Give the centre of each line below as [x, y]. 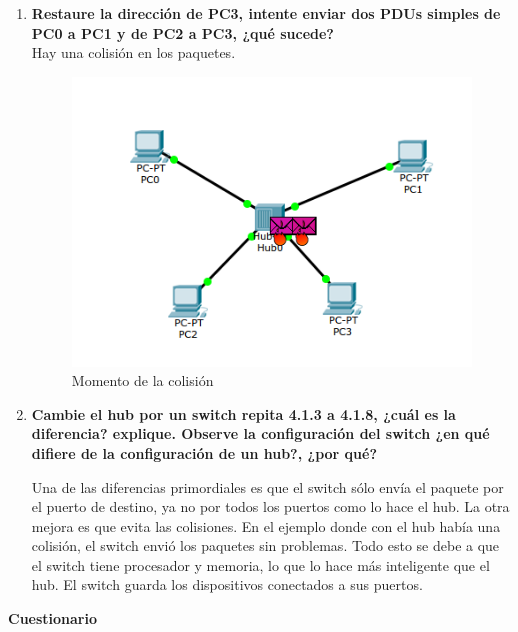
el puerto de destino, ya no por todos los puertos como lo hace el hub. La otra [270, 506]
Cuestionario [53, 618]
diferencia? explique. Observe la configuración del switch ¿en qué [260, 433]
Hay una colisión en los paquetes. [133, 52]
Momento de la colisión [142, 380]
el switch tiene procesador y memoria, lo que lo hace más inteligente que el [260, 564]
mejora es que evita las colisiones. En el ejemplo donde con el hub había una [266, 525]
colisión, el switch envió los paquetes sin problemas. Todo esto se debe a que [265, 545]
